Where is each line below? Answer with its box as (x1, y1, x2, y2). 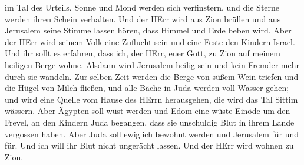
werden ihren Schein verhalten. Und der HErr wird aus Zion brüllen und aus (5, 12, 281, 25)
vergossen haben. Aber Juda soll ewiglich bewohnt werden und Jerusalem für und (5, 127, 299, 140)
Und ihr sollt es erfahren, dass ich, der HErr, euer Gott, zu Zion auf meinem (5, 47, 280, 59)
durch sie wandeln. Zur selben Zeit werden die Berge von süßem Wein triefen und (5, 70, 299, 82)
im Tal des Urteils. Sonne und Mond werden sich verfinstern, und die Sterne (5, 1, 280, 13)
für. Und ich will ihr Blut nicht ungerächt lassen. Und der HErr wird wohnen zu (5, 139, 294, 151)
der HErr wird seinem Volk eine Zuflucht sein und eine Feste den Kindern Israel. (5, 35, 295, 48)
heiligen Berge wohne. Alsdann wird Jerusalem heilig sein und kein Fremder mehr (5, 58, 299, 70)
